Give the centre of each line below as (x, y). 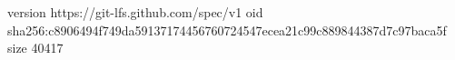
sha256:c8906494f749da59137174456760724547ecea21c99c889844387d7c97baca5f (227, 30)
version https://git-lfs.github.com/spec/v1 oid (135, 12)
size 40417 (35, 48)
